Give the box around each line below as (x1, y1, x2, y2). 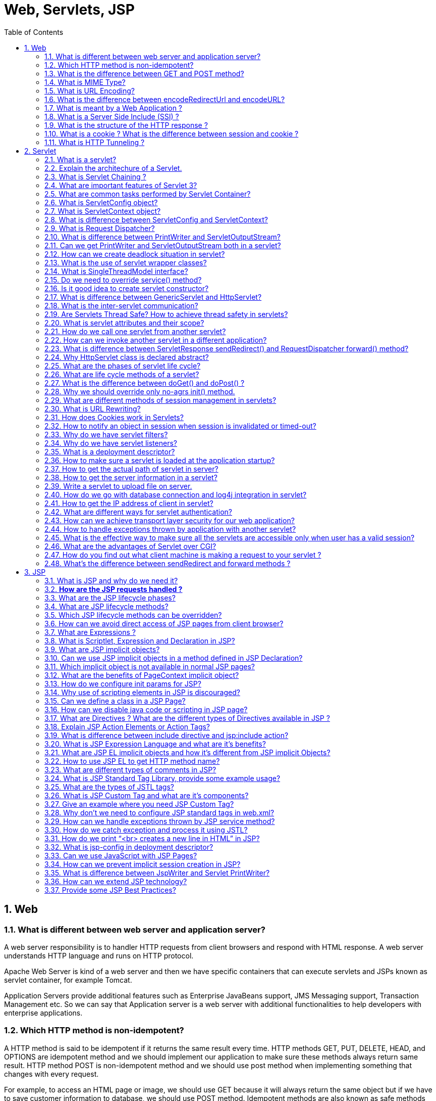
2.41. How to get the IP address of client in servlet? (44, 498, 213, 508)
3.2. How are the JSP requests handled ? (44, 584, 183, 593)
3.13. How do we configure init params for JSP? (44, 679, 201, 688)
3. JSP (24, 567, 46, 576)
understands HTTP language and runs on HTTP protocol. (4, 951, 194, 960)
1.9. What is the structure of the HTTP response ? (44, 120, 208, 129)
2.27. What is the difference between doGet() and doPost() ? (44, 378, 245, 387)
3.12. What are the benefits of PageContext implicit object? (44, 670, 239, 679)
